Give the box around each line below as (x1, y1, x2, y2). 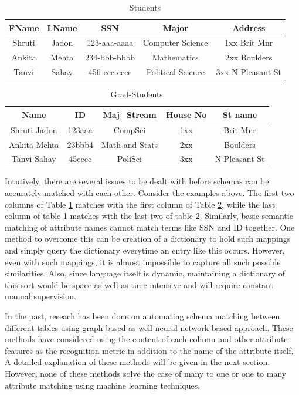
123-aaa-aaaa (87, 36, 134, 49)
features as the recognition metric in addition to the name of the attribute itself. (5, 344, 294, 356)
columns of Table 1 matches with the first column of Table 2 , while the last (5, 198, 276, 210)
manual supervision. (5, 290, 76, 302)
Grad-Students (110, 88, 163, 100)
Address (232, 21, 266, 33)
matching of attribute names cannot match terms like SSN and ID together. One (5, 221, 295, 233)
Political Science (146, 66, 205, 78)
